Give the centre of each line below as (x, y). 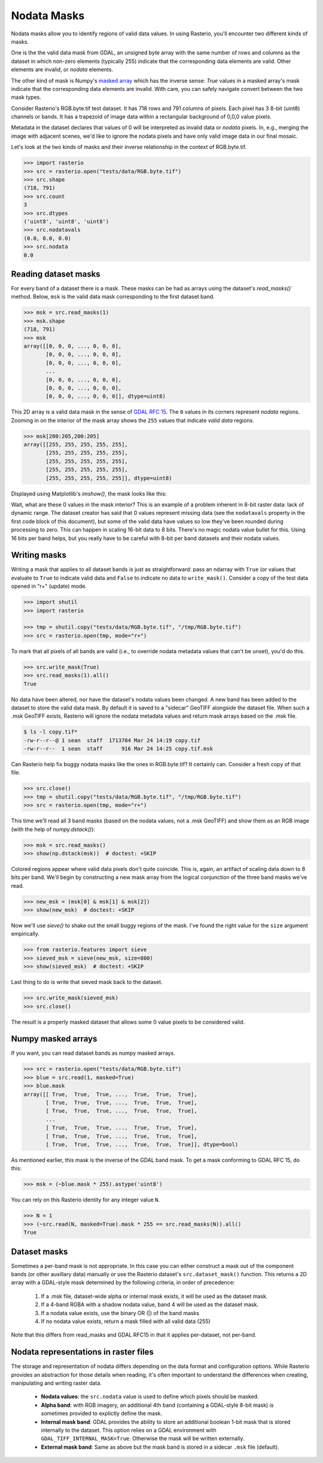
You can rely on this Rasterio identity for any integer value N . (86, 1200)
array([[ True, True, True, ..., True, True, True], (110, 1094)
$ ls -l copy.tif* (51, 732)
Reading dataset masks (56, 274)
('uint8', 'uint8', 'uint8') (66, 221)
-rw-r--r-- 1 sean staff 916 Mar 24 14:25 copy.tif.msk (118, 749)
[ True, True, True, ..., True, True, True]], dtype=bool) (142, 1144)
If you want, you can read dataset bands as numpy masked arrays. (93, 1053)
